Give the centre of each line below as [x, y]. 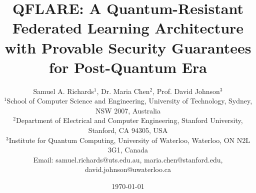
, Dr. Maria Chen [123, 91]
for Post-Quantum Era [128, 67]
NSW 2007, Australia [128, 110]
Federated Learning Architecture [128, 28]
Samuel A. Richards [63, 91]
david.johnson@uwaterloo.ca [128, 169]
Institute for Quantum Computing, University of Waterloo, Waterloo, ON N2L [129, 140]
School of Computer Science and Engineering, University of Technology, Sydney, [129, 101]
